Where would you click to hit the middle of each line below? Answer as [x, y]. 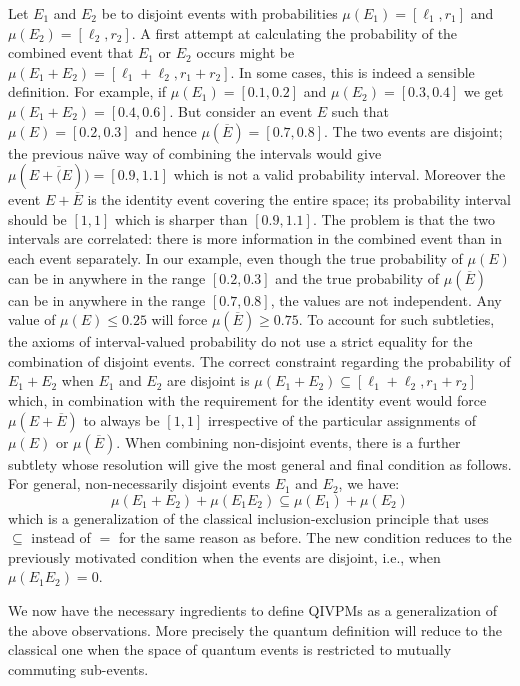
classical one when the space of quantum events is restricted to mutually [230, 649]
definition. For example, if [87, 91]
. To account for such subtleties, [396, 319]
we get [484, 91]
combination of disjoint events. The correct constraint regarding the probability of [259, 360]
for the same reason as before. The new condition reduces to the [315, 537]
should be [37, 218]
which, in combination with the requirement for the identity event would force [247, 399]
